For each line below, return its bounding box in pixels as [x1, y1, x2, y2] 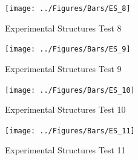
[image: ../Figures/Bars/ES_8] [5, 4, 131, 13]
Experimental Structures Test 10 [5, 103, 126, 116]
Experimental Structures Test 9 [5, 62, 122, 75]
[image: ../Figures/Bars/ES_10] [5, 85, 135, 95]
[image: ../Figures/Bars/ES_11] [5, 126, 135, 135]
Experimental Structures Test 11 [5, 144, 126, 156]
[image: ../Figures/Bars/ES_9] [5, 45, 131, 54]
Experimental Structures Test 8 [5, 21, 122, 34]
